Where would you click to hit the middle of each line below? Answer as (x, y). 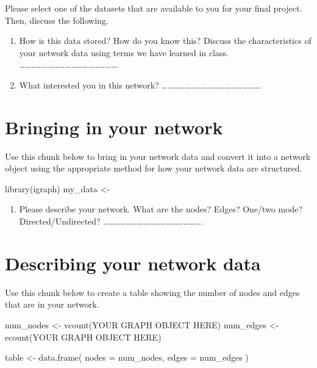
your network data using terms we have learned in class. (124, 52)
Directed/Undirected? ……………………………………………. (111, 221)
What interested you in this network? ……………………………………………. (140, 85)
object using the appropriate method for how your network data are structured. (154, 168)
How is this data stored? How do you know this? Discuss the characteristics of (165, 41)
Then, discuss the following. (57, 20)
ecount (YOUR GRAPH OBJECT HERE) (83, 337)
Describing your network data (133, 263)
